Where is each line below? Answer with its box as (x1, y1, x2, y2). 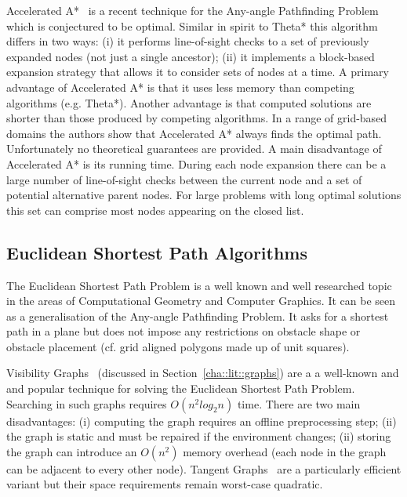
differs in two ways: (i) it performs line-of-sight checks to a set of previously (6, 33, 369, 49)
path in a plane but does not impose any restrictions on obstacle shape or (6, 323, 361, 339)
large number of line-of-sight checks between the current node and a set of (6, 171, 362, 187)
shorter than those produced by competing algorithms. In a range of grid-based (6, 110, 387, 126)
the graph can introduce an (6, 443, 137, 459)
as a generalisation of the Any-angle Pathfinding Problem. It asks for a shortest (6, 307, 389, 324)
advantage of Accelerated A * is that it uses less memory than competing (6, 78, 354, 95)
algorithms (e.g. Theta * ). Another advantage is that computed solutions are (6, 94, 372, 111)
